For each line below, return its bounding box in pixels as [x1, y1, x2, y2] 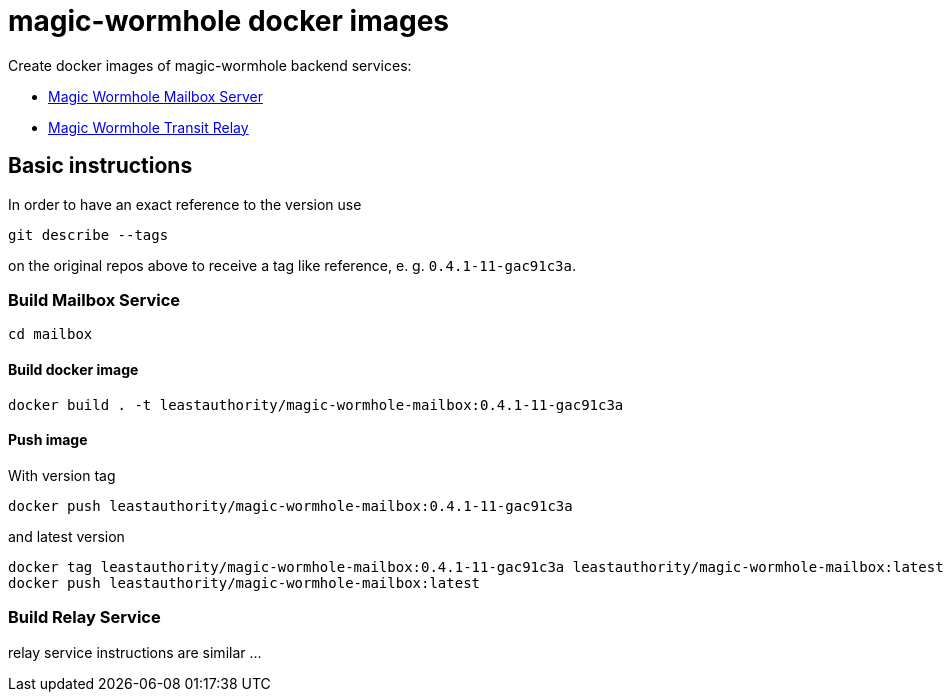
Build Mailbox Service [8, 289, 181, 310]
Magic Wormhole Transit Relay [48, 118, 249, 136]
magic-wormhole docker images [8, 4, 449, 38]
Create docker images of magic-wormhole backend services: [8, 56, 412, 74]
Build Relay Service [8, 607, 161, 628]
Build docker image [8, 360, 139, 378]
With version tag [8, 466, 116, 484]
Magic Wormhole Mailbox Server [48, 87, 263, 105]
